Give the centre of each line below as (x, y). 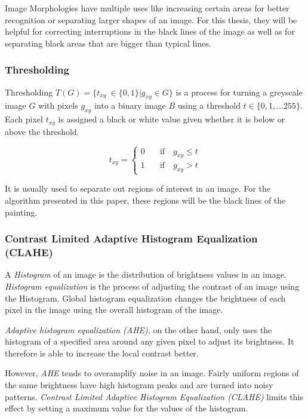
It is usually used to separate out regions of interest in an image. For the (138, 188)
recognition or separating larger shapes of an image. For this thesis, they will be (151, 19)
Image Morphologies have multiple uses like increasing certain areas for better (147, 8)
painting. (21, 212)
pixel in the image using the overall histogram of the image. (114, 310)
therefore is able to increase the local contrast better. (102, 353)
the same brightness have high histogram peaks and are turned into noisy (139, 385)
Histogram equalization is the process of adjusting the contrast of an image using (152, 286)
